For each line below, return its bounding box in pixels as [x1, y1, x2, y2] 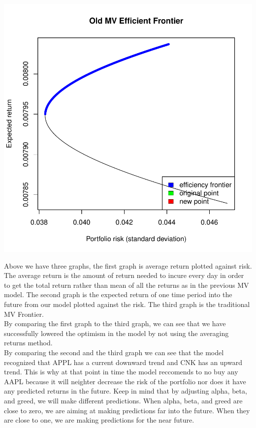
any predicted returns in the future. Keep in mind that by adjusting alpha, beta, [4, 386, 247, 396]
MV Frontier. [4, 308, 44, 319]
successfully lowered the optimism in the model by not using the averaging [4, 328, 229, 338]
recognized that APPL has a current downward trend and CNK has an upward [4, 357, 242, 367]
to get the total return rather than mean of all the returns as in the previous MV [4, 279, 249, 290]
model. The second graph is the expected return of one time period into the [4, 289, 232, 300]
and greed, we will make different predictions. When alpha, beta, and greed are [4, 395, 243, 405]
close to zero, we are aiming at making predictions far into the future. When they [4, 405, 250, 415]
